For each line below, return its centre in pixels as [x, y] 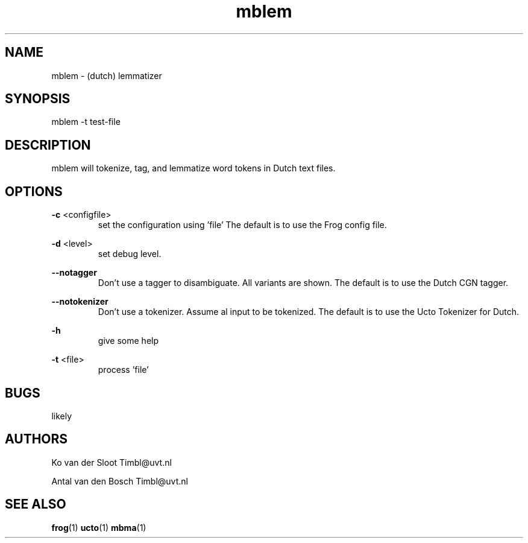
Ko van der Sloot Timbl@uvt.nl [112, 462]
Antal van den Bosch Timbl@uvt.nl [120, 481]
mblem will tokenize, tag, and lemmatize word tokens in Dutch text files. [193, 168]
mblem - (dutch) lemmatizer [107, 75]
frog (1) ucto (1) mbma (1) [99, 527]
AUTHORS [36, 439]
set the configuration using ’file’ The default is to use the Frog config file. [242, 225]
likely [62, 416]
